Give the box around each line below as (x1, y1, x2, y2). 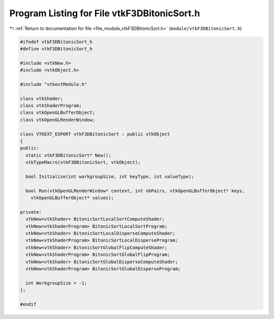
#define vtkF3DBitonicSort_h (20, 46, 93, 52)
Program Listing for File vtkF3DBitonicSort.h (9, 8, 200, 19)
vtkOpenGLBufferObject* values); (30, 195, 114, 201)
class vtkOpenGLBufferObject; (20, 110, 95, 116)
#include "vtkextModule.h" (20, 81, 87, 87)
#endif (20, 301, 37, 307)
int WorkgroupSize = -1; (25, 280, 87, 286)
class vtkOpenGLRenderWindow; (20, 117, 95, 123)
